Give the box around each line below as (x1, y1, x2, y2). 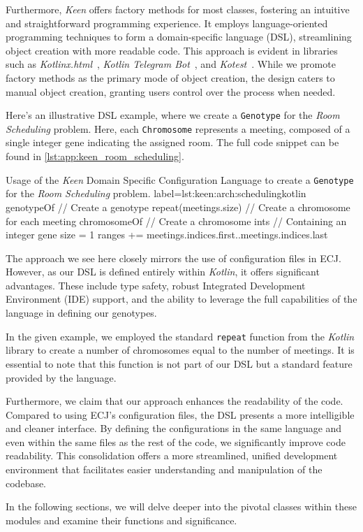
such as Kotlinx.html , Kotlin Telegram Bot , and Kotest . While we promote (6, 57, 336, 71)
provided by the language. (6, 370, 117, 384)
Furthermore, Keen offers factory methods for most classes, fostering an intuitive (6, 2, 350, 16)
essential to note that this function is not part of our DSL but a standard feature (6, 356, 353, 371)
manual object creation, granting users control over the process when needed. (6, 84, 336, 99)
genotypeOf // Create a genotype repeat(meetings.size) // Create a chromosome (6, 199, 350, 214)
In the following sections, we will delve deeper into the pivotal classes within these (6, 499, 357, 514)
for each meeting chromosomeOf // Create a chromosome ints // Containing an (6, 213, 347, 228)
